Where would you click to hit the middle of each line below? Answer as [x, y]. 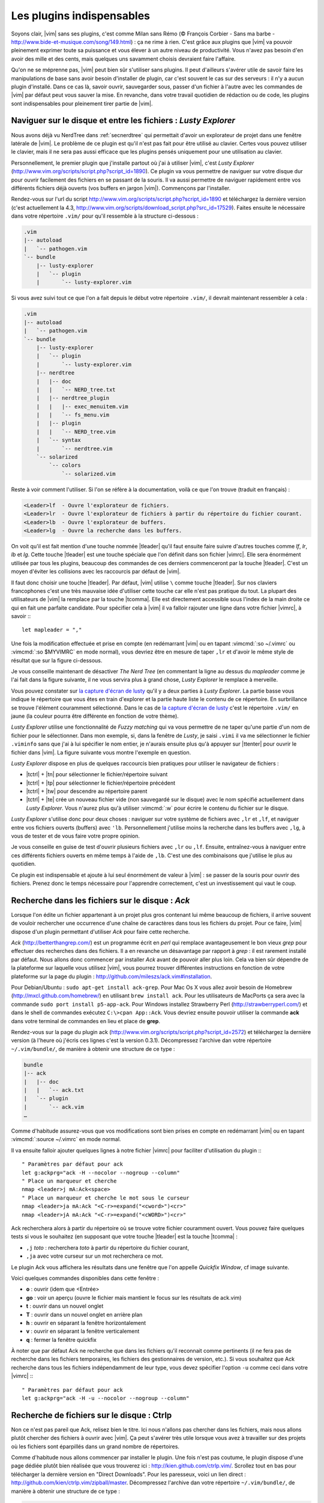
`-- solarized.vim [89, 474]
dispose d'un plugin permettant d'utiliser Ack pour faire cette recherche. [100, 931]
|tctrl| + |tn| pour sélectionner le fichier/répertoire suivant [97, 774]
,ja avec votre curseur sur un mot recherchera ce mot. [94, 1256]
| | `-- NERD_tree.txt [76, 390]
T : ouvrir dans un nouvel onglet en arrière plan [84, 1314]
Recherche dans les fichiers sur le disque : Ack [100, 900]
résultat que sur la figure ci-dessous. [57, 660]
